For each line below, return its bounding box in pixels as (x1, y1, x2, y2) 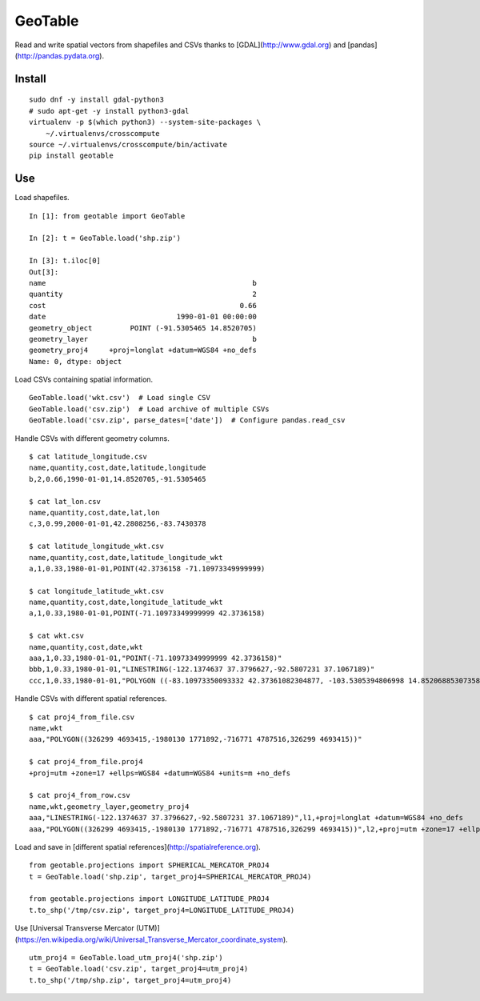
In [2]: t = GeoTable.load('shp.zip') (29, 234, 182, 243)
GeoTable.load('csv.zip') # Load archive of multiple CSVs (29, 404, 270, 414)
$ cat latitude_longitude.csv (29, 452, 148, 462)
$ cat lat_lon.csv (29, 497, 102, 506)
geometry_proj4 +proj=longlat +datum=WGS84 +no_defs (29, 346, 258, 355)
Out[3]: (29, 267, 59, 276)
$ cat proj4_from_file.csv (29, 712, 135, 722)
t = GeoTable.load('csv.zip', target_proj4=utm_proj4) (29, 964, 249, 974)
